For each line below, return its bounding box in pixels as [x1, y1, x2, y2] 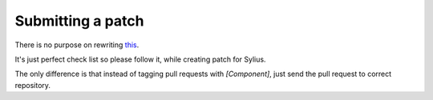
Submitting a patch [14, 12, 144, 30]
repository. [14, 80, 51, 90]
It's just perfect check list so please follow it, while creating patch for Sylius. [14, 54, 266, 64]
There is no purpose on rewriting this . [14, 40, 140, 50]
